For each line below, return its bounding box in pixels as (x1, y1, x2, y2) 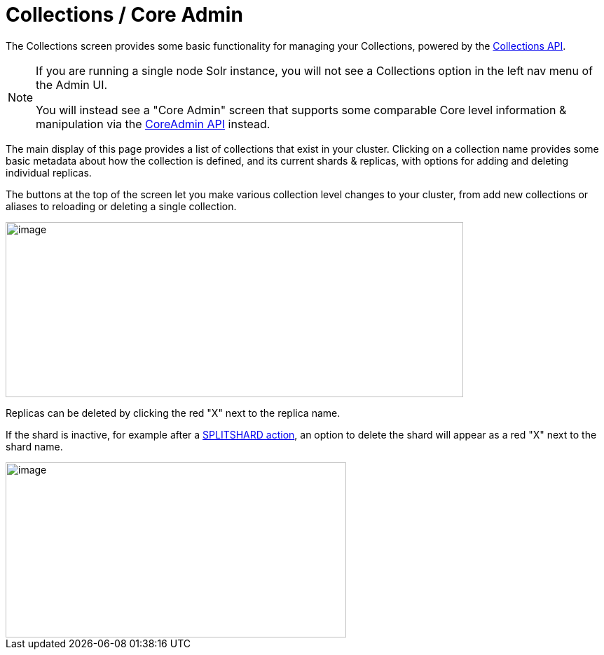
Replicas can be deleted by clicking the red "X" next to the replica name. (6, 406, 341, 419)
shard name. (6, 440, 63, 453)
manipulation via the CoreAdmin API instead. (36, 116, 270, 131)
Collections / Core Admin (6, 3, 243, 27)
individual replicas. (6, 166, 92, 179)
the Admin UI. (36, 77, 108, 92)
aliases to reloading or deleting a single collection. (6, 200, 237, 212)
